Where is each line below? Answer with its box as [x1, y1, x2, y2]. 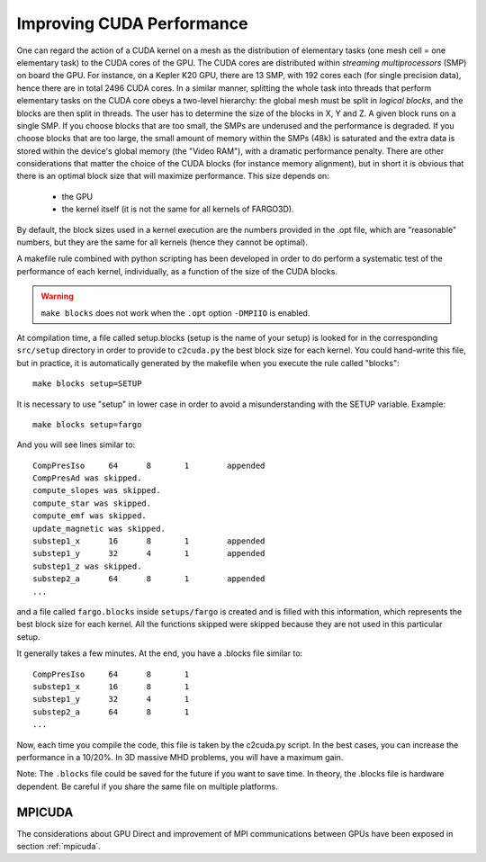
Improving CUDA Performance [16, 13, 248, 33]
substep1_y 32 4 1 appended [32, 549, 265, 559]
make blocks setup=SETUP [32, 379, 142, 389]
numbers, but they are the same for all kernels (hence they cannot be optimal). [16, 237, 308, 247]
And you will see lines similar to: [16, 439, 136, 450]
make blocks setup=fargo [32, 419, 142, 429]
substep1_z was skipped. [32, 561, 142, 571]
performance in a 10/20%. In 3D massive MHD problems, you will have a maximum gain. [16, 751, 344, 762]
